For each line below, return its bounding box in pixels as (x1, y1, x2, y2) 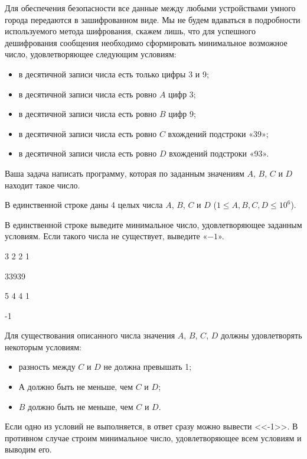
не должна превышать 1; (103, 360, 192, 373)
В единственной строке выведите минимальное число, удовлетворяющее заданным (5, 218, 302, 230)
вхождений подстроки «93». (169, 147, 269, 159)
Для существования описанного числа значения (5, 329, 175, 341)
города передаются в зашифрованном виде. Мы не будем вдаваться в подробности (5, 13, 301, 25)
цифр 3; (168, 87, 196, 100)
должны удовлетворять (220, 329, 302, 341)
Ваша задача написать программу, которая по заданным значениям (5, 167, 244, 179)
